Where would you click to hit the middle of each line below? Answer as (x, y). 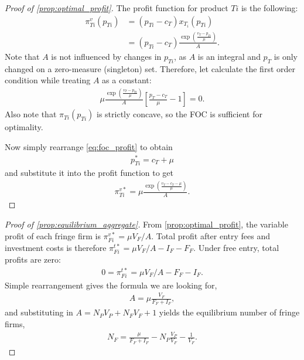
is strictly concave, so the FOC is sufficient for (180, 114)
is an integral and (229, 56)
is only (286, 56)
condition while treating (48, 80)
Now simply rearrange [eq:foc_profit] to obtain (89, 146)
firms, (15, 324)
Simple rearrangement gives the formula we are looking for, (111, 285)
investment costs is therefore (56, 247)
